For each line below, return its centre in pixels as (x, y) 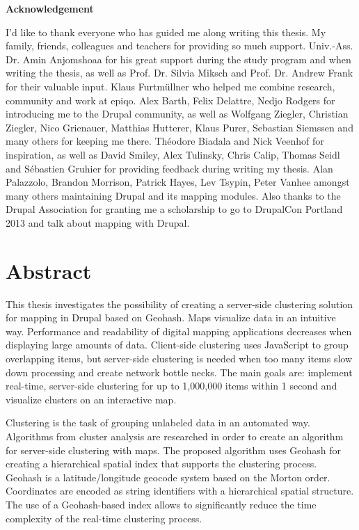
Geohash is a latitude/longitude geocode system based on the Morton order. (168, 477)
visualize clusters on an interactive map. (91, 399)
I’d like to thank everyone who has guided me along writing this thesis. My (166, 32)
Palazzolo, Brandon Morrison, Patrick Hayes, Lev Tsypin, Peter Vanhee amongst (178, 182)
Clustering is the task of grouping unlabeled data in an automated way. (158, 423)
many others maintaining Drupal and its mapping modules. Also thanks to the (173, 195)
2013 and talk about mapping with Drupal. (98, 222)
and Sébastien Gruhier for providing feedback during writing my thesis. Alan (169, 168)
